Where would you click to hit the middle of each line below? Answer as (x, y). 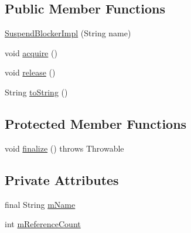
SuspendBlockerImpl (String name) (68, 33)
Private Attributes (62, 179)
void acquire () (31, 52)
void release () (30, 72)
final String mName (40, 204)
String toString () (36, 92)
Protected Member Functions (96, 123)
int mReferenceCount (43, 224)
